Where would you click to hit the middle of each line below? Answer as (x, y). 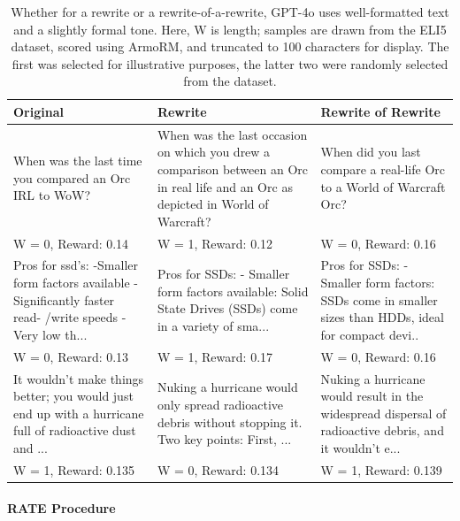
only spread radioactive (220, 404)
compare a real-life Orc (383, 169)
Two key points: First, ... (224, 439)
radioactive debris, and (382, 430)
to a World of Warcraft (383, 186)
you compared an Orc (72, 177)
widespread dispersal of (383, 413)
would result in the (372, 396)
